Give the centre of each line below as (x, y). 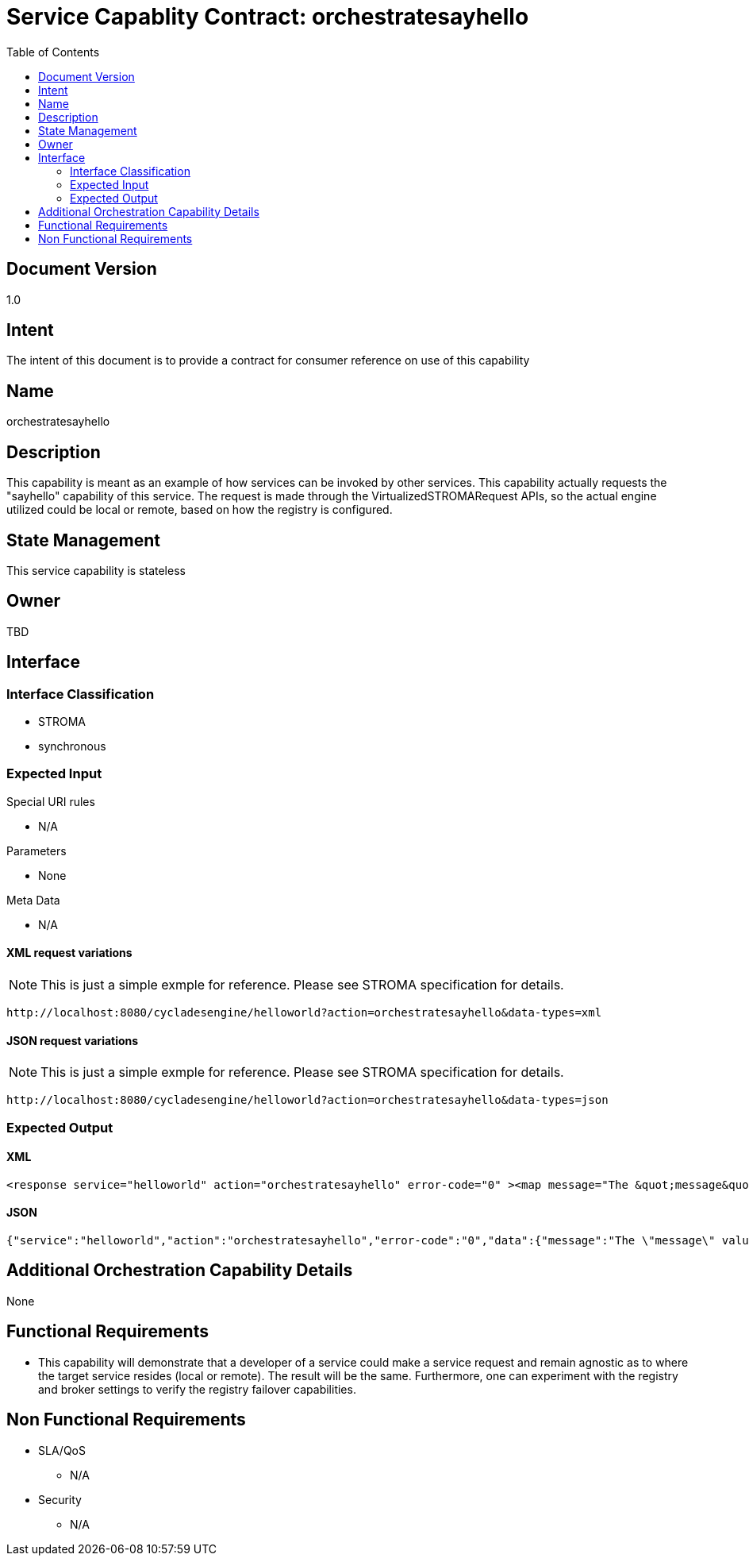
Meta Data (33, 900)
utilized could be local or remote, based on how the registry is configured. (200, 510)
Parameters (36, 850)
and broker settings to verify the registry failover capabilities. (197, 1389)
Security (60, 1499)
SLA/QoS (62, 1450)
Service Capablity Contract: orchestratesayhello (268, 17)
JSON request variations (73, 1040)
